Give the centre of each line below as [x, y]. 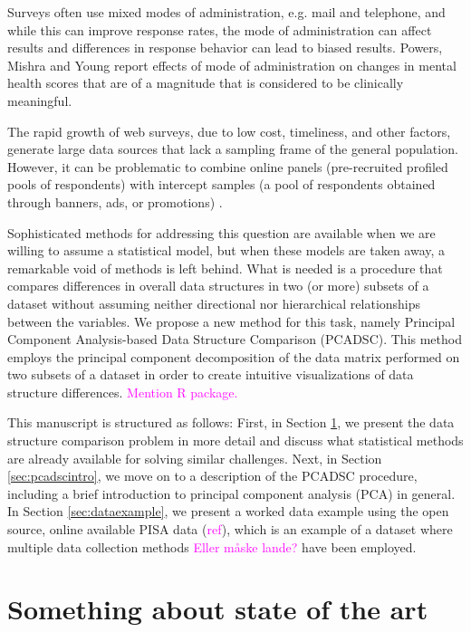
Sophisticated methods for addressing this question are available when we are [221, 232]
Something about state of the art [218, 609]
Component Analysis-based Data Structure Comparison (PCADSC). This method [235, 339]
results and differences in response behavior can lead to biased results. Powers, [225, 48]
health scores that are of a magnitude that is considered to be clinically [206, 83]
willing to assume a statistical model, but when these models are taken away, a [226, 250]
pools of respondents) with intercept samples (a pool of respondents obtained [221, 184]
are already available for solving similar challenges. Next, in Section [195, 458]
